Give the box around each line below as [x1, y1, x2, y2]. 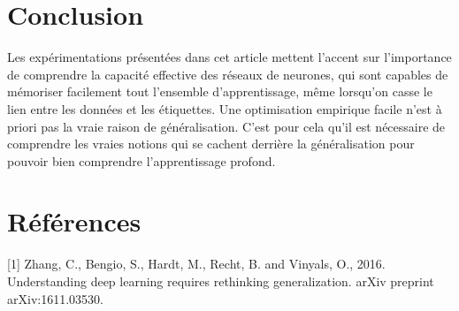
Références [7, 203, 142, 239]
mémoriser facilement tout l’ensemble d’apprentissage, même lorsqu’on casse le [7, 82, 432, 101]
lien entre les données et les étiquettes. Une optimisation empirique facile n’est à [7, 99, 442, 118]
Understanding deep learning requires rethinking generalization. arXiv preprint [7, 272, 434, 290]
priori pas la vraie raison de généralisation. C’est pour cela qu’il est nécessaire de [7, 117, 446, 135]
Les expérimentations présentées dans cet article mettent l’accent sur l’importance [7, 48, 452, 66]
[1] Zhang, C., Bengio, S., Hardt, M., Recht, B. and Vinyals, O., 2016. [7, 254, 386, 273]
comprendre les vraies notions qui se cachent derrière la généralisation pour [7, 134, 415, 153]
